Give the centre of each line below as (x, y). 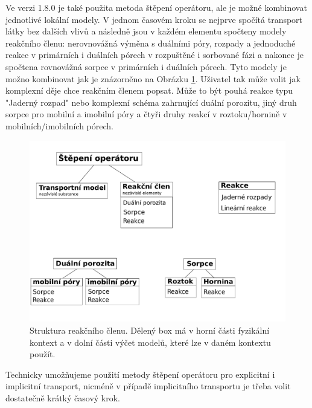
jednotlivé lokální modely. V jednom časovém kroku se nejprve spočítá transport (154, 19)
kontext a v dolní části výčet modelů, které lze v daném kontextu (150, 342)
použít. (43, 354)
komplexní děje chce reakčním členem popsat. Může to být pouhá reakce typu (149, 90)
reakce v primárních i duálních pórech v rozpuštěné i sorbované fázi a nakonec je (154, 55)
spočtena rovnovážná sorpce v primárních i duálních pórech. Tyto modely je (146, 66)
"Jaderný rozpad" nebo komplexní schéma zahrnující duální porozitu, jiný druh (151, 102)
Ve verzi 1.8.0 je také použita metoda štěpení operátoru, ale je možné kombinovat (156, 7)
